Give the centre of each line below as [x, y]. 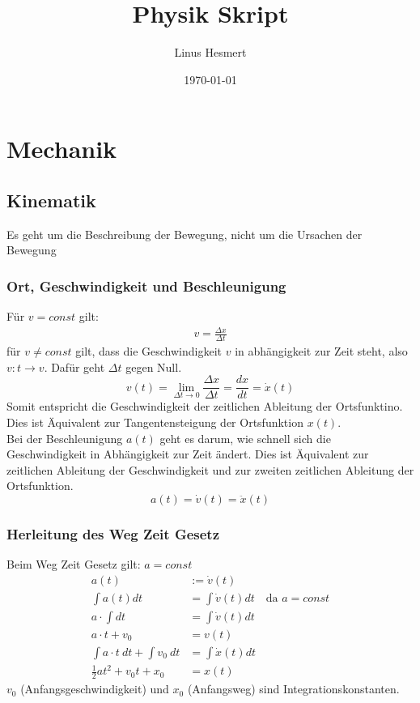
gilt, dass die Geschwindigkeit [149, 351]
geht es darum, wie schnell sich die [245, 438]
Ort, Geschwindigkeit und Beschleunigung [146, 285]
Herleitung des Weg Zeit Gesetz [113, 533]
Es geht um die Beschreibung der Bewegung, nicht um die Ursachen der [185, 234]
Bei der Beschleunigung [65, 438]
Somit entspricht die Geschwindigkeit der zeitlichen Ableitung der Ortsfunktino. [205, 406]
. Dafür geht [74, 366]
